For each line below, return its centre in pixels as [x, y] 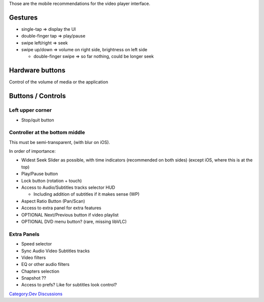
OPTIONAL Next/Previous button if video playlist [70, 215]
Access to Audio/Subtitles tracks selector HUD [68, 187]
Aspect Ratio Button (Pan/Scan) [53, 201]
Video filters [33, 257]
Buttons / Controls [37, 96]
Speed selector [37, 244]
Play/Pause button [40, 174]
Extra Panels [24, 234]
